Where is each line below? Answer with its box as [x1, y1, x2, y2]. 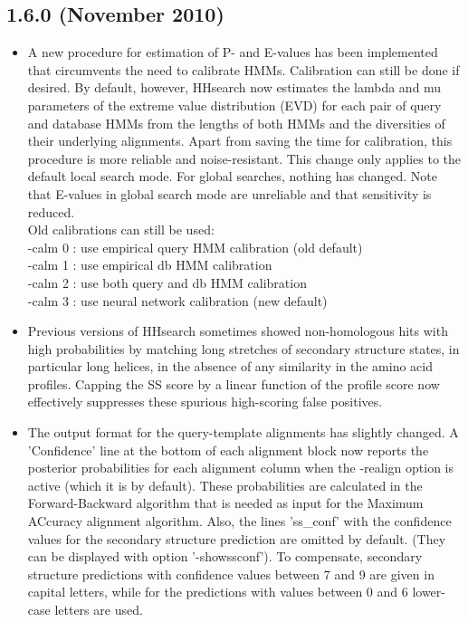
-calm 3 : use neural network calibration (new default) [27, 291, 328, 310]
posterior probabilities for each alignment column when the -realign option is [27, 458, 454, 477]
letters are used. [54, 600, 143, 619]
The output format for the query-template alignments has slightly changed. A [27, 423, 459, 442]
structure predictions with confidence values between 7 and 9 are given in [27, 564, 435, 583]
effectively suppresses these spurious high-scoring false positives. [27, 392, 383, 411]
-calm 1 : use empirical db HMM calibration [27, 255, 272, 274]
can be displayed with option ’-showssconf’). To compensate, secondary [27, 547, 423, 566]
